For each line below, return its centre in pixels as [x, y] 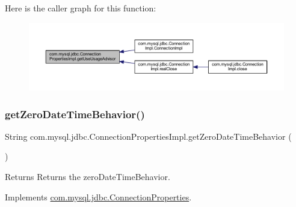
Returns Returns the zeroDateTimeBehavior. [88, 177]
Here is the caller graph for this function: [81, 8]
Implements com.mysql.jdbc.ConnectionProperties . [98, 196]
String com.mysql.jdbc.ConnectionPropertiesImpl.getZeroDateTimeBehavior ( [148, 136]
